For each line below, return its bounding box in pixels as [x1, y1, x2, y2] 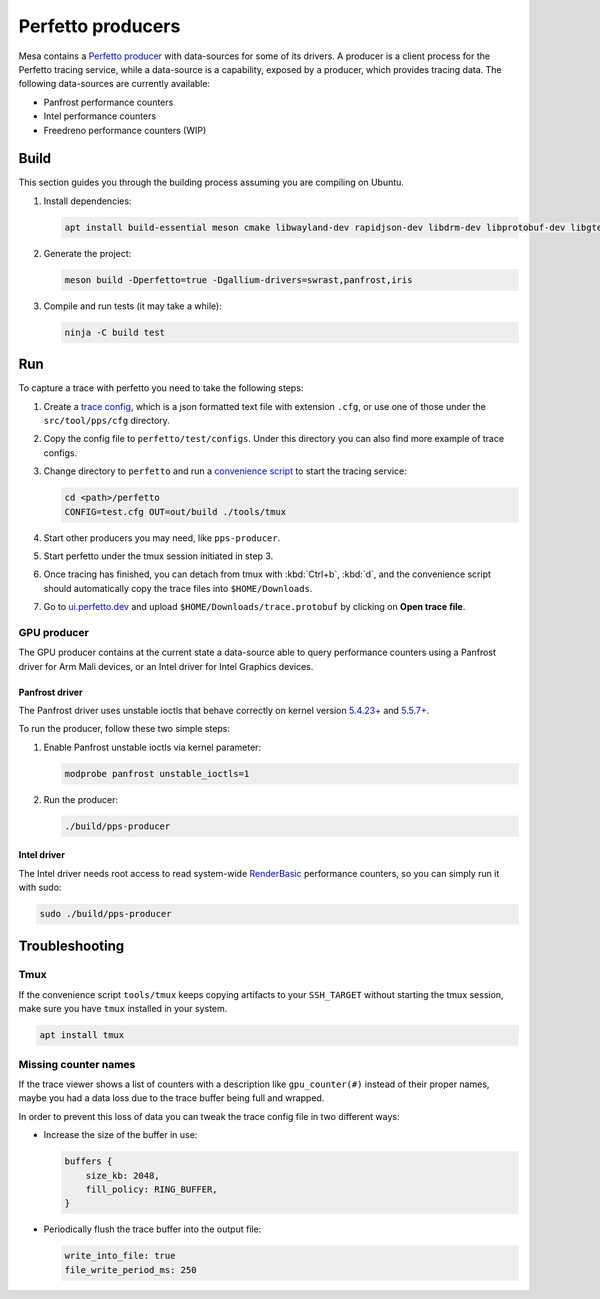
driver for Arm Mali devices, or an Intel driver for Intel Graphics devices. [18, 660, 314, 672]
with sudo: [18, 881, 62, 894]
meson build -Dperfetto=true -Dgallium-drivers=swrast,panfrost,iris [64, 274, 413, 285]
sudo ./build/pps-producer [39, 908, 172, 920]
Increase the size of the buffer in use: [43, 1129, 198, 1141]
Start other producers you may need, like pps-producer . [43, 531, 281, 544]
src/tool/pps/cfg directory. [43, 415, 170, 426]
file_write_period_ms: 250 [64, 1264, 197, 1275]
